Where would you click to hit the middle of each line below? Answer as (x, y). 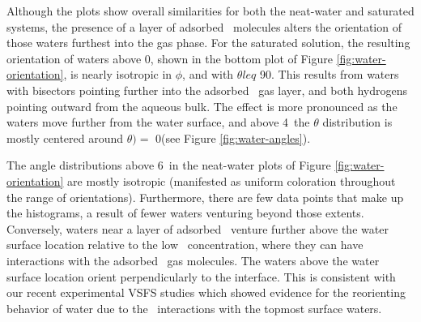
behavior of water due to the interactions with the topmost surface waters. (194, 308)
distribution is (357, 122)
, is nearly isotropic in (118, 74)
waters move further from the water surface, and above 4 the (158, 122)
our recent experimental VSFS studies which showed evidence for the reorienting (206, 292)
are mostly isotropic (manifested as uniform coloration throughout (232, 180)
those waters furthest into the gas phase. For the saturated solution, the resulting (208, 43)
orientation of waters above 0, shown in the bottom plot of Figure (170, 58)
